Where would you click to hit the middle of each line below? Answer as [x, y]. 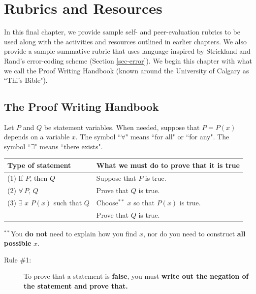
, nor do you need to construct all [194, 233]
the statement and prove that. [76, 286]
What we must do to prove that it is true [168, 165]
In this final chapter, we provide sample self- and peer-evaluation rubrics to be [122, 32]
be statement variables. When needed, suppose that [122, 127]
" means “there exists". [69, 147]
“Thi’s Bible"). [26, 80]
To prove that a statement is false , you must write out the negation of [136, 276]
